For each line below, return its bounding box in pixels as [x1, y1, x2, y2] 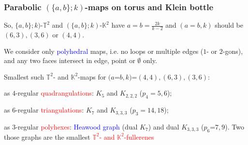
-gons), [222, 46, 243, 56]
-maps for [78, 71, 106, 81]
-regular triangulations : [15, 105, 84, 115]
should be [215, 20, 243, 30]
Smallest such [4, 71, 44, 81]
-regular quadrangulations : [15, 88, 94, 98]
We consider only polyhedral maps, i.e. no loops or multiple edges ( [4, 46, 204, 56]
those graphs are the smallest [4, 131, 90, 142]
